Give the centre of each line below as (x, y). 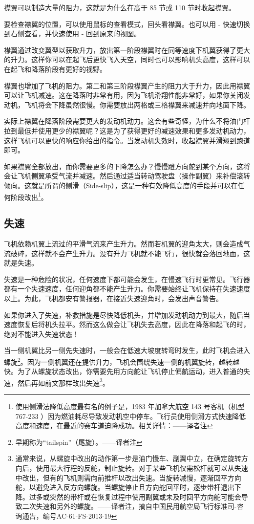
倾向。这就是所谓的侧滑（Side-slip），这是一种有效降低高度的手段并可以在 (121, 185)
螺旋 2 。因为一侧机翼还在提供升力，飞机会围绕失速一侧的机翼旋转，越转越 (122, 361)
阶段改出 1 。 (29, 196)
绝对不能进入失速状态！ (42, 334)
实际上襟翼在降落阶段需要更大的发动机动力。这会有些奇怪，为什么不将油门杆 (127, 121)
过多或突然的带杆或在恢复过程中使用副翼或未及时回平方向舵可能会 (135, 496)
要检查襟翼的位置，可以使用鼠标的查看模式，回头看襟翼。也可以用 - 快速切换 (127, 24)
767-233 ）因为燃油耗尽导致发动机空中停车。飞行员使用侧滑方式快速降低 (131, 416)
